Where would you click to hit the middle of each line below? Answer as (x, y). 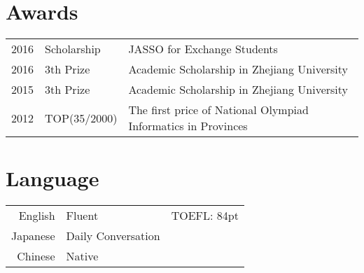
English (37, 216)
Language (52, 178)
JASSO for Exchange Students (203, 49)
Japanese (33, 236)
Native (82, 256)
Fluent (82, 216)
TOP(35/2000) (81, 118)
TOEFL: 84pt (205, 216)
